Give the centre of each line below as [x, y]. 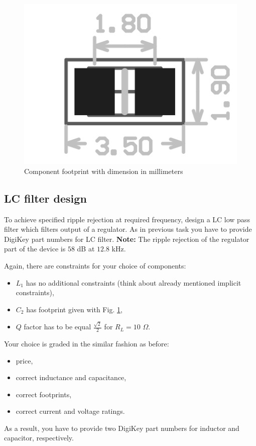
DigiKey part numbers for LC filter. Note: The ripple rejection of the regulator [127, 239]
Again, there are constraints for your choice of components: [95, 265]
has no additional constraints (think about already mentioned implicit [134, 282]
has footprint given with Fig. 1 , [74, 309]
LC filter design [45, 198]
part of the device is [35, 249]
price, [24, 360]
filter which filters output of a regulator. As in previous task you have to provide [128, 229]
